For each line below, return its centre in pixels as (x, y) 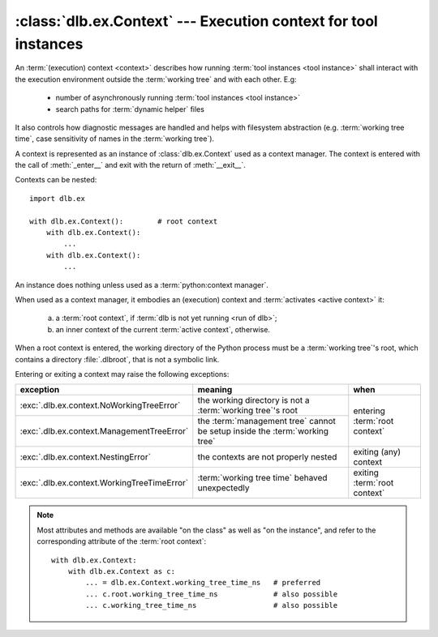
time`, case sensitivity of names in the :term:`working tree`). (115, 139)
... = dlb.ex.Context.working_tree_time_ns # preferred (203, 583)
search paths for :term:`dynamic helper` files (130, 109)
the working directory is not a (253, 400)
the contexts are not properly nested (267, 457)
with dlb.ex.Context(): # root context (124, 221)
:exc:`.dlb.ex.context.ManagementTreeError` (104, 431)
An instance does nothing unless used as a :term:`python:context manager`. (142, 284)
